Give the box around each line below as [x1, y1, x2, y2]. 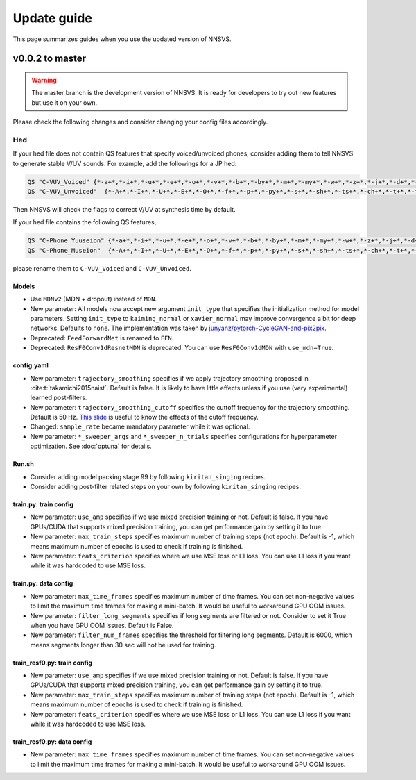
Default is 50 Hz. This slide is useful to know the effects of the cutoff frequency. [30, 413, 259, 422]
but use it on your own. [31, 98, 98, 107]
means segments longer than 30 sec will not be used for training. [30, 640, 216, 649]
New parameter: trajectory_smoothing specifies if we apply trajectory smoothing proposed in [30, 374, 309, 382]
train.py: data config [12, 579, 73, 588]
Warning [31, 76, 57, 84]
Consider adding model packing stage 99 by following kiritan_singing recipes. [30, 472, 266, 481]
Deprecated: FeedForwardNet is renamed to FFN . [30, 333, 174, 342]
